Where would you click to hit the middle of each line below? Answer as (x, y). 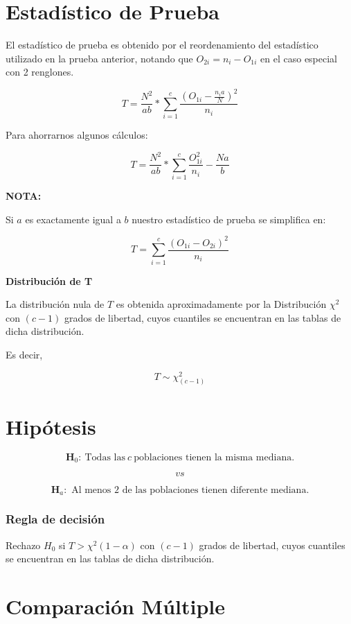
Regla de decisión (55, 519)
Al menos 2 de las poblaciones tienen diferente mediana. (190, 491)
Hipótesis (51, 426)
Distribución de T (49, 280)
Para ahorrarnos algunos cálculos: (77, 135)
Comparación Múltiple (116, 606)
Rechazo (23, 545)
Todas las (105, 457)
